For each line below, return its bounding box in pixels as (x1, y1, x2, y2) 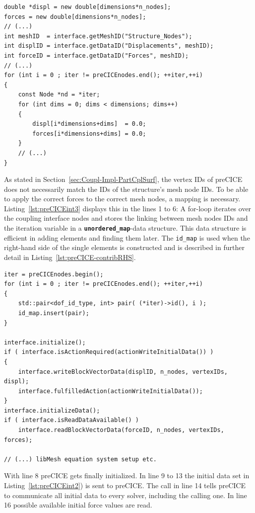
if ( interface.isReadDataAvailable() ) (4, 417, 139, 424)
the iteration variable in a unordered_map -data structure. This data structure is (4, 223, 247, 233)
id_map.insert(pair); (18, 309, 89, 317)
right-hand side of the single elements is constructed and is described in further (4, 242, 245, 253)
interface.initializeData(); (4, 407, 100, 414)
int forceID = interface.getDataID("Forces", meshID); (4, 52, 189, 59)
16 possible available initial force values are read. (4, 500, 152, 510)
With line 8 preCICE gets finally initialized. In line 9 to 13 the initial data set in (4, 470, 250, 481)
